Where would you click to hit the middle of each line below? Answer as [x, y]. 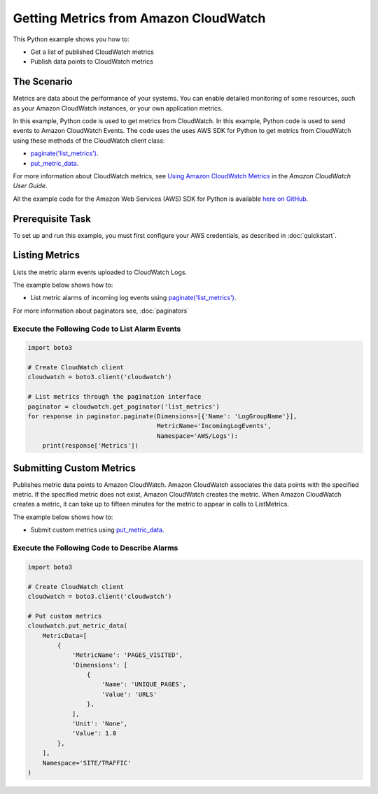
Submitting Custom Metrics [75, 468]
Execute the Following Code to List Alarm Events [97, 329]
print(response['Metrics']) [91, 446]
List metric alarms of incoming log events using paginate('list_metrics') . [133, 298]
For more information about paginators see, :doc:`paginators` [101, 311]
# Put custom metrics [65, 616]
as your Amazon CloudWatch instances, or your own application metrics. [118, 108]
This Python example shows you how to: [71, 39]
